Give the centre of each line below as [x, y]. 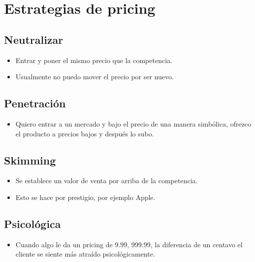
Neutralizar [34, 39]
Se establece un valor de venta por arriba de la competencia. [107, 180]
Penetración [35, 103]
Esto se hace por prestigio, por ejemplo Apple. [85, 197]
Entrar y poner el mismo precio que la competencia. [94, 60]
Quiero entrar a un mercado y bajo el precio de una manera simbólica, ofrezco [133, 123]
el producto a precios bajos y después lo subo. [85, 133]
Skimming [30, 160]
